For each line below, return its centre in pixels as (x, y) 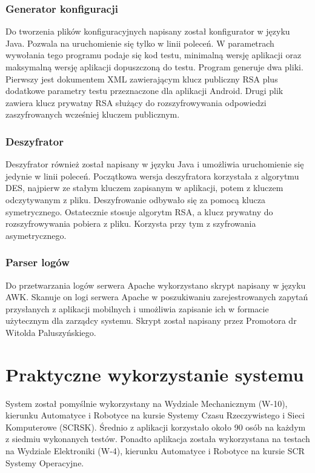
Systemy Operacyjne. (45, 462)
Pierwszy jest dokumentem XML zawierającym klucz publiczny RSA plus (142, 79)
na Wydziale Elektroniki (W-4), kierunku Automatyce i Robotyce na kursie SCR (155, 451)
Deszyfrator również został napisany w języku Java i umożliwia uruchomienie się (155, 164)
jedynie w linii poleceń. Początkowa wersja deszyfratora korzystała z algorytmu (152, 176)
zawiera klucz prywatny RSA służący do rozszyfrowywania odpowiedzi (136, 102)
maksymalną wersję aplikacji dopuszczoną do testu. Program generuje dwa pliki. (154, 67)
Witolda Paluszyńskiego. (51, 332)
